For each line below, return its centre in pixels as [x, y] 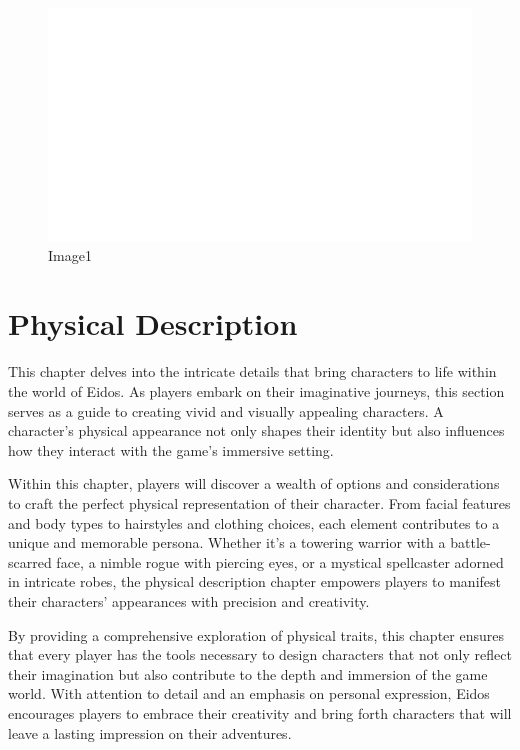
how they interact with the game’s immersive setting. [171, 449]
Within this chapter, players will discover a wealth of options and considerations [254, 483]
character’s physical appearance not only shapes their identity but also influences [256, 430]
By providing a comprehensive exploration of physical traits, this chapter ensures [256, 634]
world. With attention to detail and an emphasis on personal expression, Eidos [249, 693]
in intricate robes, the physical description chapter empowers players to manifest [255, 581]
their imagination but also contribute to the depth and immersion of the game [248, 673]
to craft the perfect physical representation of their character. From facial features [259, 502]
